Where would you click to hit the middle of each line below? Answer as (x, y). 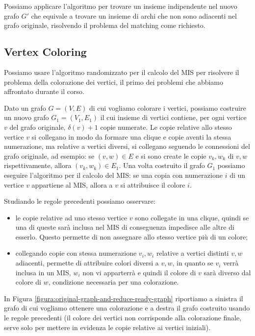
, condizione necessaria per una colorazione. (114, 282)
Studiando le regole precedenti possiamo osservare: (80, 201)
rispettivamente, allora (38, 165)
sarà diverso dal (227, 272)
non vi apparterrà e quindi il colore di (139, 272)
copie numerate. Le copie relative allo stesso (166, 127)
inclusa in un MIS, (43, 272)
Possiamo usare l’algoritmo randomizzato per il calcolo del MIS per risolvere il (122, 72)
